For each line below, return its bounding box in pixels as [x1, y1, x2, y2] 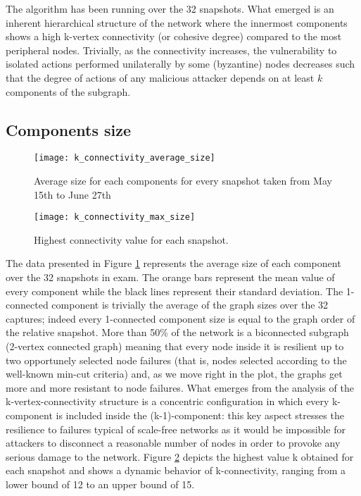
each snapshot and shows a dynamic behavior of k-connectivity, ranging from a [6, 463, 346, 478]
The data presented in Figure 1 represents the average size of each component [6, 256, 341, 271]
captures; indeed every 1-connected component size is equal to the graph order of [6, 311, 355, 325]
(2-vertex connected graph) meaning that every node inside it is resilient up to [6, 339, 344, 354]
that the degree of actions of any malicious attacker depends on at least [6, 70, 315, 85]
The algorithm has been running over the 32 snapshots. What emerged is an [6, 1, 334, 15]
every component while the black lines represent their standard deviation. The [6, 283, 343, 298]
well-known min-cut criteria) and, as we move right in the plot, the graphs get [6, 366, 343, 381]
